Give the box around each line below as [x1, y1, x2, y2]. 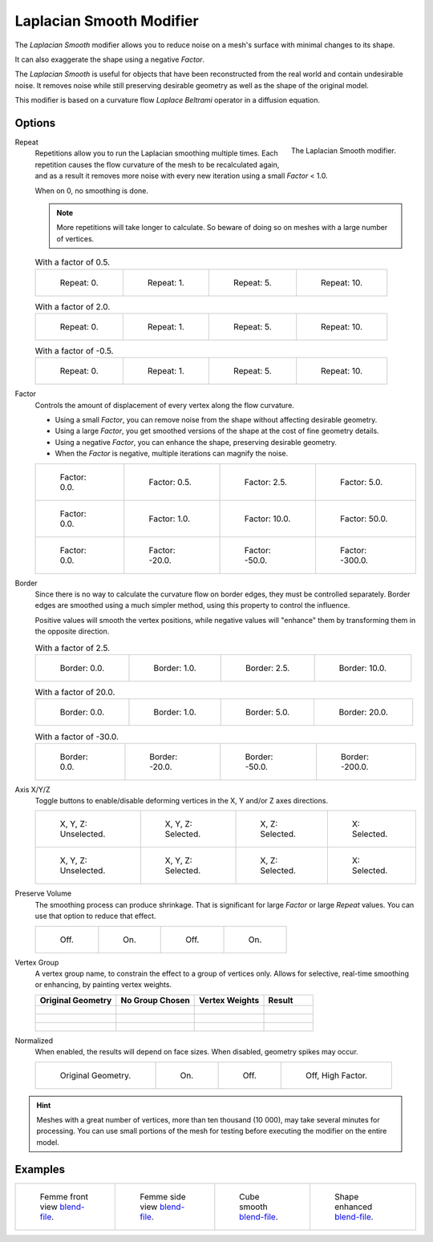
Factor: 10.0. [244, 513, 291, 524]
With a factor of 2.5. [34, 642, 111, 653]
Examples [14, 1163, 66, 1176]
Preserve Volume [14, 888, 72, 898]
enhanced [334, 1201, 373, 1212]
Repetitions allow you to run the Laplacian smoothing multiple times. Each [34, 148, 278, 158]
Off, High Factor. [306, 1070, 368, 1081]
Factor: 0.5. [148, 476, 192, 487]
